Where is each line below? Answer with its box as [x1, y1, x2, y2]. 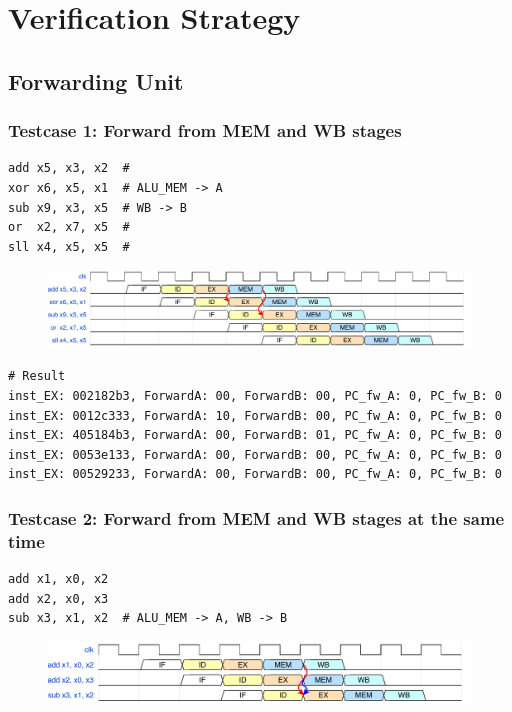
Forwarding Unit [8, 65, 184, 96]
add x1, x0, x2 [8, 572, 109, 587]
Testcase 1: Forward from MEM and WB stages [8, 118, 402, 143]
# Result [8, 369, 66, 384]
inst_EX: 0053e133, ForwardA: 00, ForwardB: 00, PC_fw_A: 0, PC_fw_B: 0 [8, 447, 502, 462]
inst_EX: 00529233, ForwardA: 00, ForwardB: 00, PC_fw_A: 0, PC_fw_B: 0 [8, 467, 502, 482]
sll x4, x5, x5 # [8, 239, 130, 254]
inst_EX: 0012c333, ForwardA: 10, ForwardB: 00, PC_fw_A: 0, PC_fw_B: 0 [8, 408, 502, 423]
